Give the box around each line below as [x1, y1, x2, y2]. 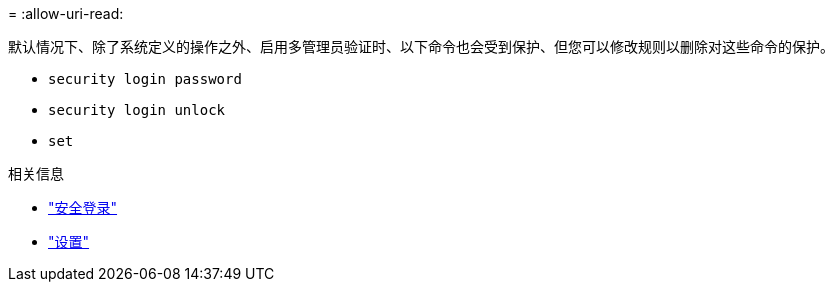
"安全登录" [48, 199, 118, 216]
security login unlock [48, 102, 226, 118]
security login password [48, 71, 242, 87]
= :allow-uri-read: [8, 5, 124, 22]
